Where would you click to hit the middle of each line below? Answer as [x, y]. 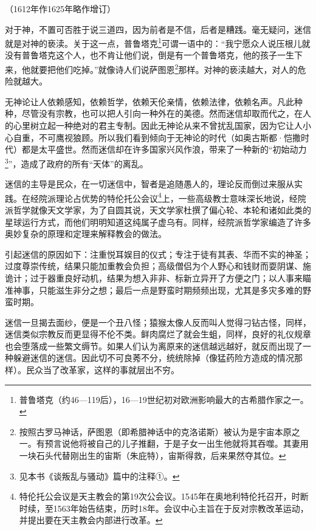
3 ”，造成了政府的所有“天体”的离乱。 [77, 162]
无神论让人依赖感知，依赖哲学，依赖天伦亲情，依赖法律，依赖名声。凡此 [149, 101]
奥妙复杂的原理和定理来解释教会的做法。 [86, 234]
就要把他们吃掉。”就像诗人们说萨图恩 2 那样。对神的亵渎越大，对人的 [164, 68]
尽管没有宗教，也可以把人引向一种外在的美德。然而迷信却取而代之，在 [162, 113]
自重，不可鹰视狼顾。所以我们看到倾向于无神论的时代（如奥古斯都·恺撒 [157, 137]
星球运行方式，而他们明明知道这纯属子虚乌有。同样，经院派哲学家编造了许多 [158, 222]
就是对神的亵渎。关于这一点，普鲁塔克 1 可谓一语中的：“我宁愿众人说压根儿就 [158, 42]
